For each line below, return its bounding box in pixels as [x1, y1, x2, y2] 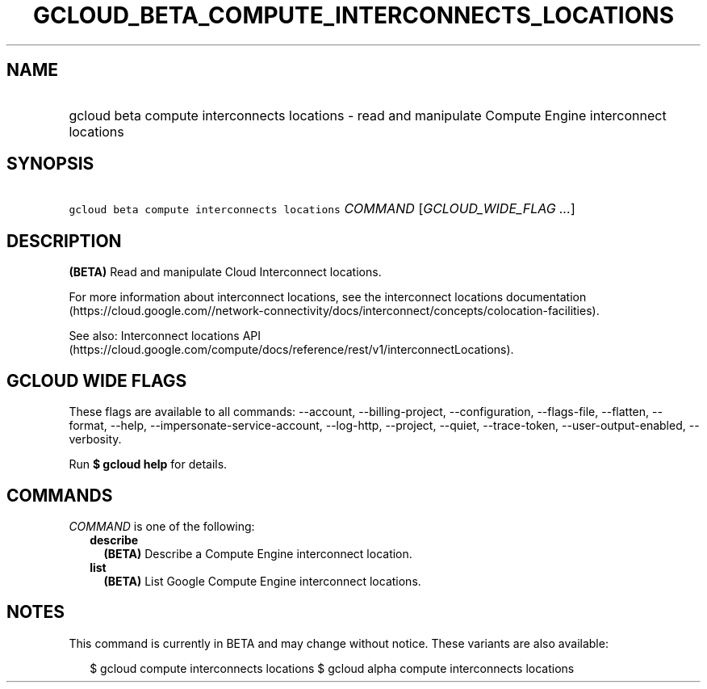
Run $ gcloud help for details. [69, 457, 228, 472]
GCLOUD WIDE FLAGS [6, 370, 187, 391]
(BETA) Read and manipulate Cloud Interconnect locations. [69, 265, 382, 279]
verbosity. [69, 432, 122, 447]
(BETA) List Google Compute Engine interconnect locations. [103, 573, 421, 588]
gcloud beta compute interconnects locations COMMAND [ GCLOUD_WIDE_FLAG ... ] [69, 200, 575, 217]
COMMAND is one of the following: [69, 519, 255, 533]
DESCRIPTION [6, 230, 122, 251]
